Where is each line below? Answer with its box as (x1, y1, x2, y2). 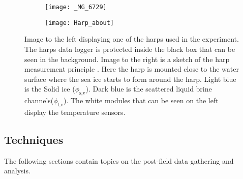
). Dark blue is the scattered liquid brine (85, 83, 212, 94)
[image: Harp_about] (45, 19, 114, 26)
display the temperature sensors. (24, 106, 126, 117)
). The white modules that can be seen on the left (64, 95, 219, 106)
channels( (24, 95, 54, 106)
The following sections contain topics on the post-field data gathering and (4, 155, 234, 166)
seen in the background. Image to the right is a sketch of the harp (24, 53, 230, 64)
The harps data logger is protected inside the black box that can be (24, 43, 235, 54)
